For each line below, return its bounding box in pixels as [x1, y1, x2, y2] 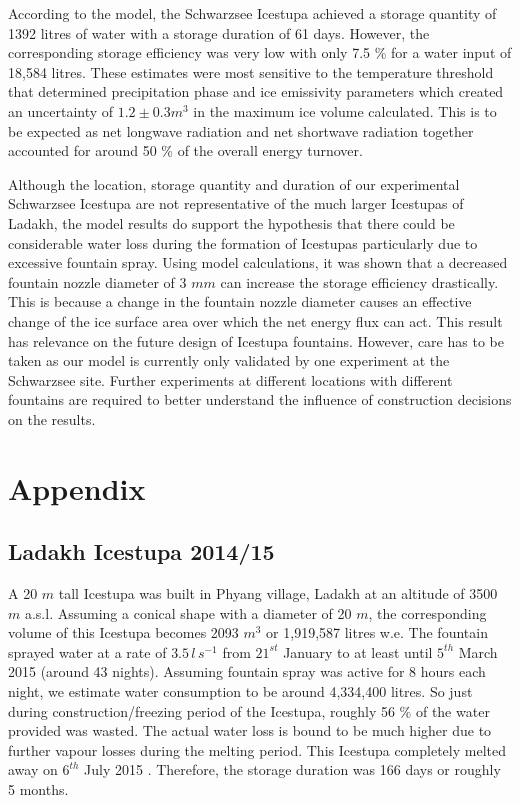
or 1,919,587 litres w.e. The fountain [266, 622, 488, 643]
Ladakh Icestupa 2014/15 [8, 536, 275, 567]
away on [8, 759, 58, 780]
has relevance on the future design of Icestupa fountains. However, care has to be [8, 330, 504, 351]
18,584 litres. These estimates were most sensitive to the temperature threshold [8, 61, 494, 82]
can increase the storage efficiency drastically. [220, 271, 499, 292]
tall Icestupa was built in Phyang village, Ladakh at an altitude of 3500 [58, 583, 498, 604]
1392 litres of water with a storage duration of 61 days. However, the [8, 22, 430, 43]
